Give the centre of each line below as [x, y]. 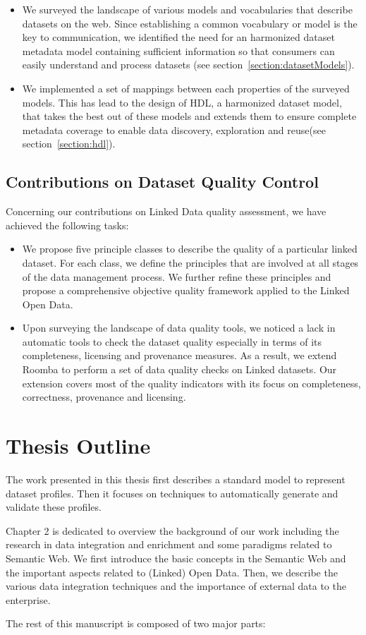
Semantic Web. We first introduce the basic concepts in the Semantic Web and [176, 558]
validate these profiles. [54, 507]
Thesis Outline [78, 446]
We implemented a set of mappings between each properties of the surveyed [186, 88]
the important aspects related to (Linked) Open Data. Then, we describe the [172, 572]
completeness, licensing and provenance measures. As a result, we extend [179, 355]
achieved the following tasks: [67, 225]
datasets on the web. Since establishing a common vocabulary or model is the [190, 23]
